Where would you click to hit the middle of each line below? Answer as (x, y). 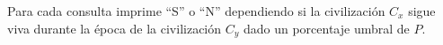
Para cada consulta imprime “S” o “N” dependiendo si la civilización (196, 11)
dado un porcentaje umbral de (326, 28)
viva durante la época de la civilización (115, 28)
